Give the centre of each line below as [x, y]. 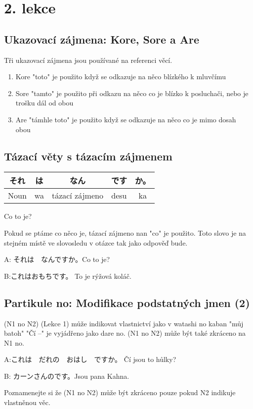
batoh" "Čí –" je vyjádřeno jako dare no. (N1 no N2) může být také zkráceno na [125, 333]
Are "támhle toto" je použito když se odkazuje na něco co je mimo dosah [126, 119]
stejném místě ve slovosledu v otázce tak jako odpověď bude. [96, 242]
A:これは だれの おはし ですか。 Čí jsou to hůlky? [90, 359]
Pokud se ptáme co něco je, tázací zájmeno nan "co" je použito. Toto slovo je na [125, 232]
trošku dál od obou [44, 103]
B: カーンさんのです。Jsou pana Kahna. [67, 376]
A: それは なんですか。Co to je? [57, 259]
